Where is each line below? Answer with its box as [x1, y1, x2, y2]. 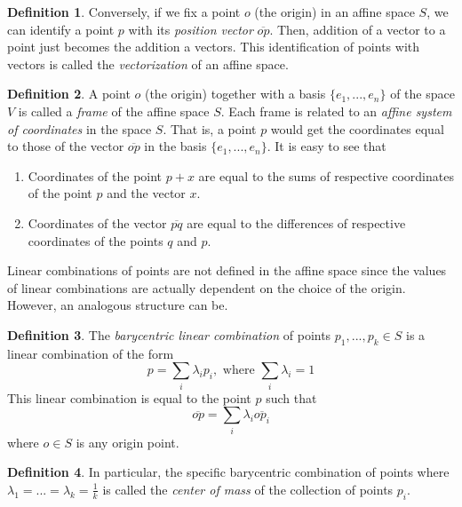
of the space [390, 84, 455, 103]
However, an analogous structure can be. [7, 296, 228, 314]
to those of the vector [7, 137, 124, 155]
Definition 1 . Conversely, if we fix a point [7, 3, 241, 20]
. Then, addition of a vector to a [269, 20, 446, 38]
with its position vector [128, 20, 253, 38]
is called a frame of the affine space [18, 101, 210, 120]
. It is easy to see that [267, 137, 386, 155]
